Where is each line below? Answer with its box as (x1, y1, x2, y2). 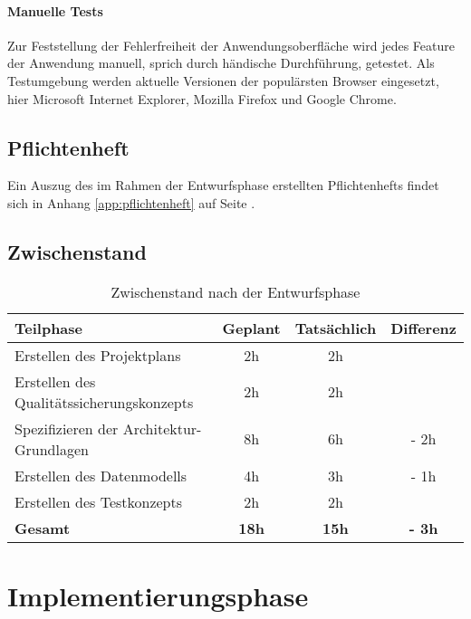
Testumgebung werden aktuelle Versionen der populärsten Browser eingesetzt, (7, 71, 439, 90)
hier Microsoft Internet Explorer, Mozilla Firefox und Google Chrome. (7, 89, 397, 108)
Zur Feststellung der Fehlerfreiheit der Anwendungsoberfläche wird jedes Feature (7, 35, 455, 54)
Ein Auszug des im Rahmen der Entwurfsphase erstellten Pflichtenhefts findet (7, 176, 439, 195)
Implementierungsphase (7, 576, 309, 614)
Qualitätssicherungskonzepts (14, 391, 194, 413)
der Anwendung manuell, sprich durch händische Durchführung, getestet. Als (7, 53, 435, 72)
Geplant (222, 317, 281, 338)
